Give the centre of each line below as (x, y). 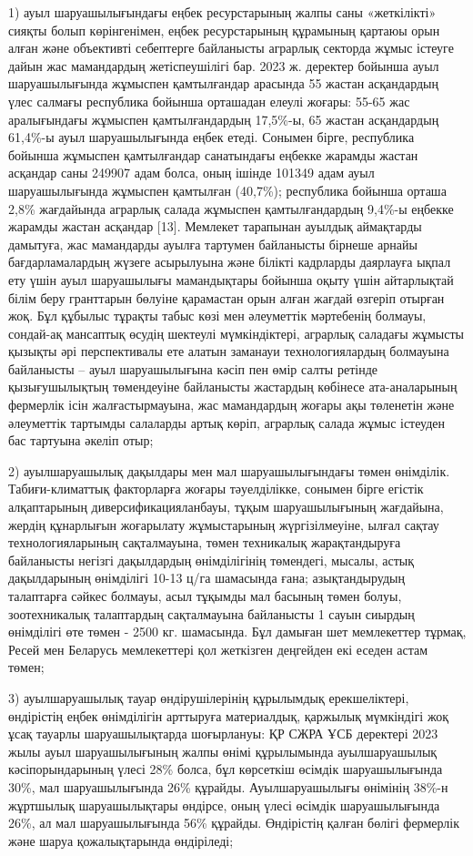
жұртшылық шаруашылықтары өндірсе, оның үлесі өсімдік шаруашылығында (224, 805)
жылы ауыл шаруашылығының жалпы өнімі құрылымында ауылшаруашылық (223, 751)
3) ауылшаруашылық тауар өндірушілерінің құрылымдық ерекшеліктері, (209, 697)
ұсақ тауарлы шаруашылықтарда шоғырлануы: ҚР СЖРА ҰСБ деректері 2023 (223, 734)
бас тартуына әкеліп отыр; (81, 440)
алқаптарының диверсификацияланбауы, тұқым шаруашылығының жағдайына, (226, 507)
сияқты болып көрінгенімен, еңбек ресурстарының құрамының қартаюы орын (224, 30)
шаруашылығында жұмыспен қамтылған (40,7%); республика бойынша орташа (227, 190)
